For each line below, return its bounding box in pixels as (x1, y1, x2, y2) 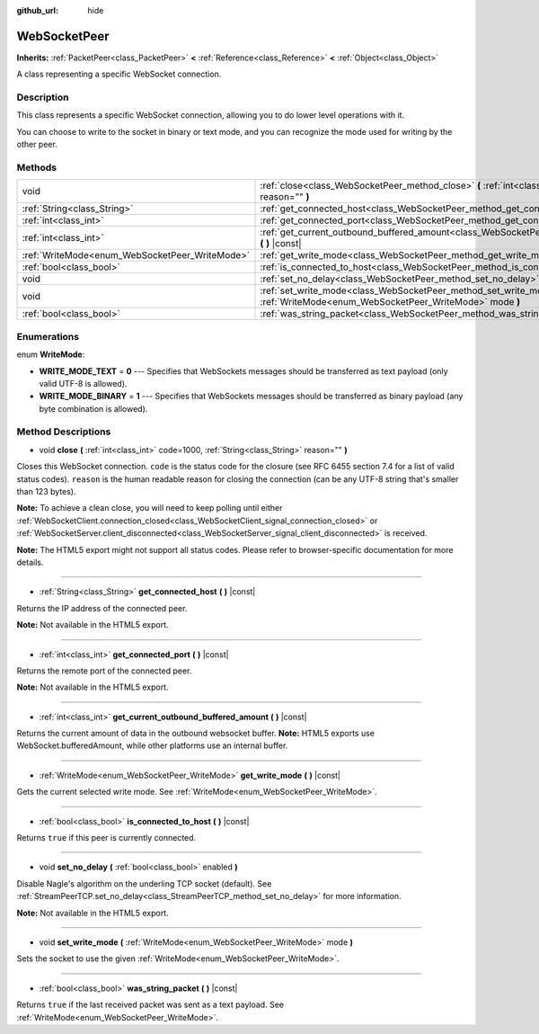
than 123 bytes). (16, 486, 76, 496)
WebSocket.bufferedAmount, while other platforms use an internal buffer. (16, 740, 288, 751)
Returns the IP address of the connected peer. (16, 602, 188, 613)
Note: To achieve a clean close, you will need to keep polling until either (16, 503, 283, 513)
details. (16, 557, 44, 567)
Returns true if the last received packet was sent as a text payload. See (16, 999, 285, 1011)
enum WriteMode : (16, 349, 85, 360)
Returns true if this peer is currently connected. (16, 833, 197, 843)
